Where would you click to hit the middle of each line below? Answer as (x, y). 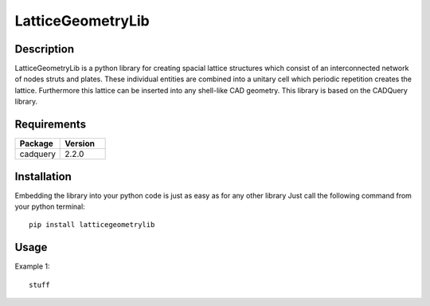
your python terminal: (50, 206)
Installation (43, 177)
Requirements (51, 125)
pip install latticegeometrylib (92, 225)
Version (80, 143)
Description (45, 49)
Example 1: (32, 266)
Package (36, 143)
